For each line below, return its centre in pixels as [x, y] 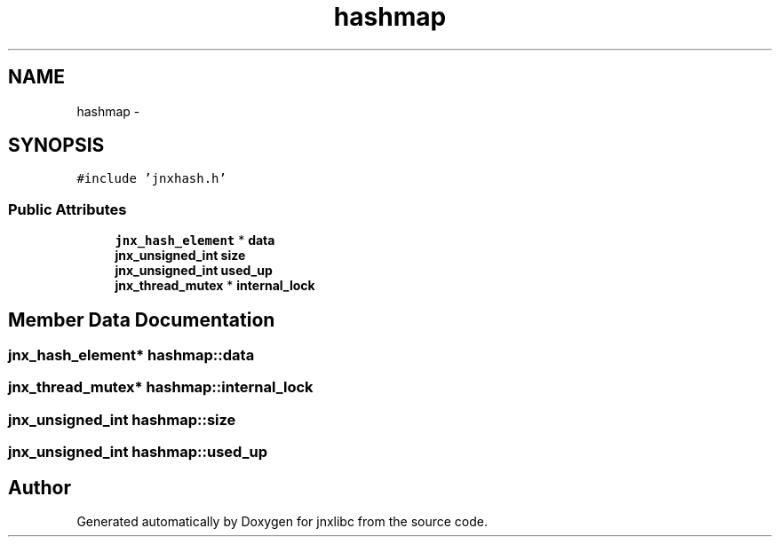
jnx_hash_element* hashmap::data [131, 355]
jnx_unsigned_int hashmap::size [122, 419]
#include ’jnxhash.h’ [151, 179]
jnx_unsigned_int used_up [194, 271]
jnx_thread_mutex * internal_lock [215, 286]
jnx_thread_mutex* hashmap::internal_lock [161, 387]
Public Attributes [68, 209]
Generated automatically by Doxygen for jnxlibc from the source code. [282, 521]
